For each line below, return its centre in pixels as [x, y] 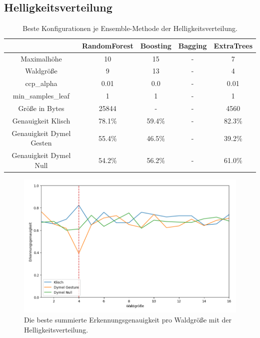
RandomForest [107, 45]
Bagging [192, 45]
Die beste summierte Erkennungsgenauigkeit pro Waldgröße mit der [128, 319]
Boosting [156, 45]
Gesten [41, 143]
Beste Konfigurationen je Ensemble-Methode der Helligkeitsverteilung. [130, 28]
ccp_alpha [41, 83]
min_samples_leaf [41, 96]
